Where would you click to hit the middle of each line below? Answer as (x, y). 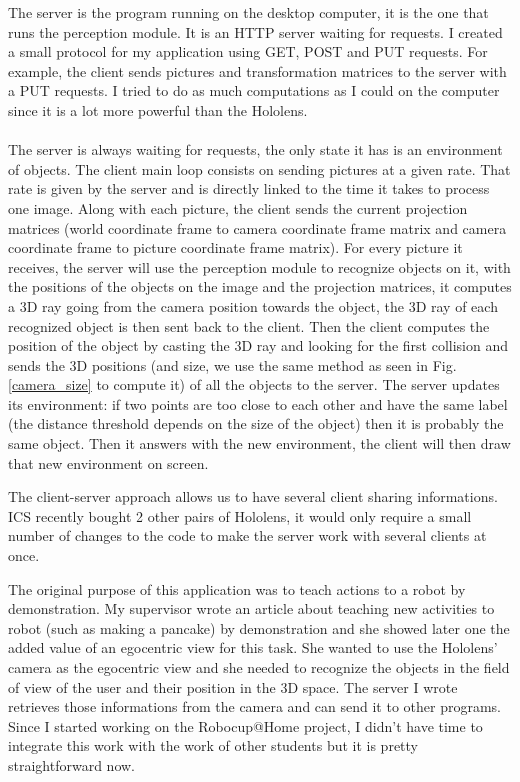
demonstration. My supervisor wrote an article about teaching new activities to (251, 608)
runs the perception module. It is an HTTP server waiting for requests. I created (255, 31)
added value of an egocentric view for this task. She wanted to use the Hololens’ (253, 647)
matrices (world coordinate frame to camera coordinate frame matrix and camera (257, 227)
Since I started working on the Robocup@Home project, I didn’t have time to (245, 725)
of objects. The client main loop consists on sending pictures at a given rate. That (259, 168)
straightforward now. (71, 764)
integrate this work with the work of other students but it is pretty (213, 745)
